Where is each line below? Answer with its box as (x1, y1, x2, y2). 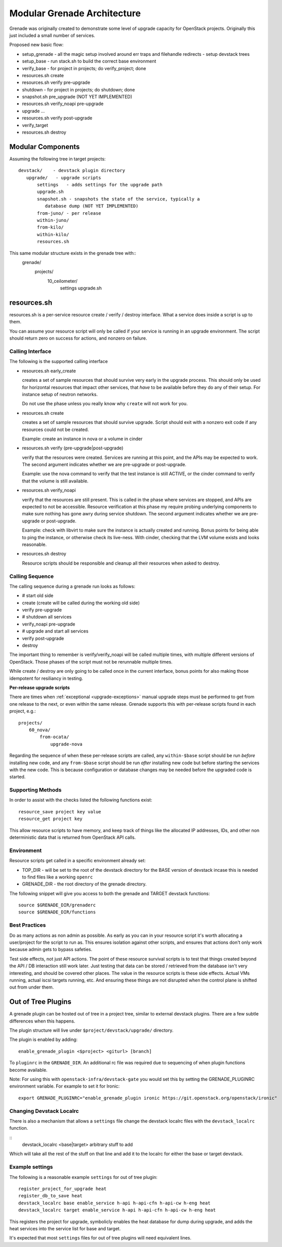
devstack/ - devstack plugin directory (18, 168, 126, 174)
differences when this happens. (9, 1018, 75, 1024)
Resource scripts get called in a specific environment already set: (9, 858, 146, 864)
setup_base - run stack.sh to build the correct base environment (22, 58, 156, 64)
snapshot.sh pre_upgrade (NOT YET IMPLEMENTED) (22, 94, 133, 100)
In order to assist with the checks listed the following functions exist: (9, 797, 152, 803)
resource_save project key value (18, 809, 101, 814)
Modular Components (9, 142, 80, 151)
